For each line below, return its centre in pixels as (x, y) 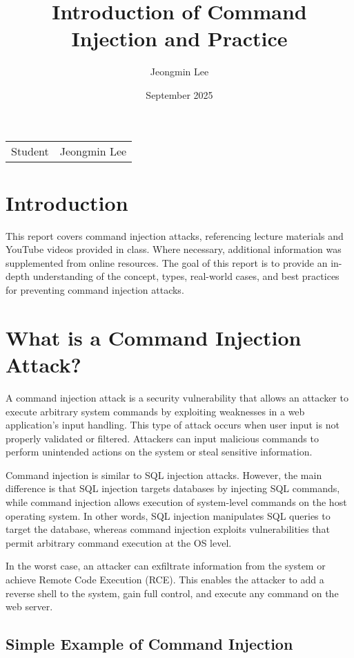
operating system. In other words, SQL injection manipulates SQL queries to (168, 515)
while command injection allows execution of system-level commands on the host (176, 502)
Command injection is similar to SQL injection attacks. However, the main (164, 474)
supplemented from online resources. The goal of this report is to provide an (167, 262)
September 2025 (179, 94)
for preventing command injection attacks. (95, 290)
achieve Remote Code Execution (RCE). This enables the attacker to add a (165, 580)
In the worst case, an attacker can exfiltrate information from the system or (166, 566)
